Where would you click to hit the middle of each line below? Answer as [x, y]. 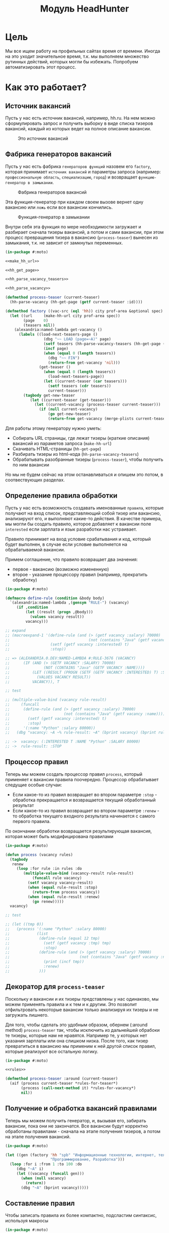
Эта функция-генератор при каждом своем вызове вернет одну [74, 202]
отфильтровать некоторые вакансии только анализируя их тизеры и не [82, 1010]
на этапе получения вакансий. [38, 1136]
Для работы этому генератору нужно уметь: [53, 428]
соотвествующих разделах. [35, 480]
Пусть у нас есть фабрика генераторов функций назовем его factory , [78, 166]
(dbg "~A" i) [30, 1169]
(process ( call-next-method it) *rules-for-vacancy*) [78, 1088]
